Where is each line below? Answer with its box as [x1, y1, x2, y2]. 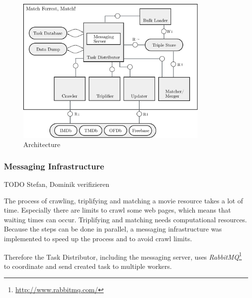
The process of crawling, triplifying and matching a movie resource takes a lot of [4, 195, 243, 205]
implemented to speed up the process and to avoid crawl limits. [4, 233, 192, 243]
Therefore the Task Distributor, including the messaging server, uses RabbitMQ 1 [4, 250, 242, 262]
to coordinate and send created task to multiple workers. [4, 261, 172, 271]
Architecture [23, 139, 61, 149]
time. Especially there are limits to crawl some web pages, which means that [4, 205, 231, 215]
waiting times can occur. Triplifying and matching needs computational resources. [4, 214, 247, 224]
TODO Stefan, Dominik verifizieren [4, 179, 110, 189]
